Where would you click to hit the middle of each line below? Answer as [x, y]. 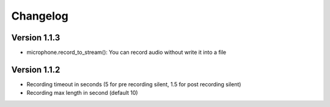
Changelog [40, 16]
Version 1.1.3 [36, 38]
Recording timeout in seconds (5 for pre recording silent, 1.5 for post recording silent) [134, 84]
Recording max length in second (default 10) [82, 93]
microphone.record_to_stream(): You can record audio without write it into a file [127, 53]
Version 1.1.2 [36, 69]
